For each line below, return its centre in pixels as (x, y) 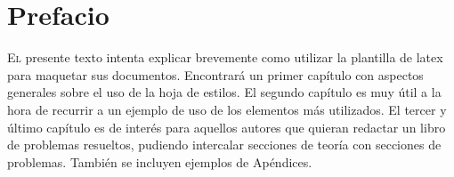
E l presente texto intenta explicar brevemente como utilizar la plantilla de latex (225, 57)
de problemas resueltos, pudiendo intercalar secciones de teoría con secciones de (224, 145)
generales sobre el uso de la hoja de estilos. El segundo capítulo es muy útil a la (224, 92)
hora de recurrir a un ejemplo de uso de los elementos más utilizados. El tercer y (227, 109)
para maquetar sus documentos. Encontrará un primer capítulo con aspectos (215, 74)
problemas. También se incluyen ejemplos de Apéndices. (160, 161)
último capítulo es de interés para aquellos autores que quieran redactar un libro (227, 127)
